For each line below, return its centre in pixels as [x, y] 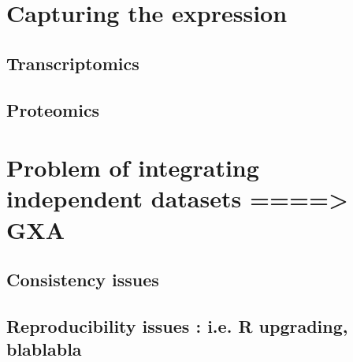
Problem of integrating [133, 168]
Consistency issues [83, 280]
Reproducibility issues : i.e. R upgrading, [177, 325]
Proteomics [53, 109]
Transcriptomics [73, 63]
